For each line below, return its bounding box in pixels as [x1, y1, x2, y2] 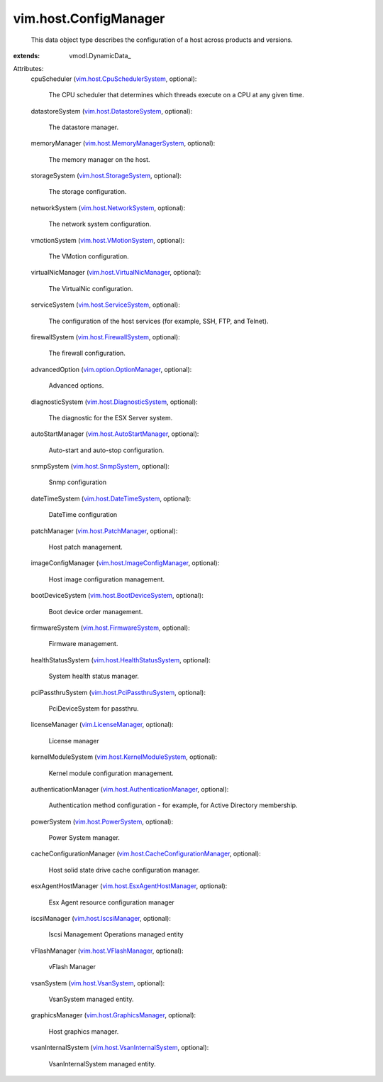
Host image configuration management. [48, 575, 165, 584]
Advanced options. [48, 381, 104, 390]
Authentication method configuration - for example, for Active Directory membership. [48, 801, 298, 809]
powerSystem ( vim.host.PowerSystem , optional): [30, 817, 174, 826]
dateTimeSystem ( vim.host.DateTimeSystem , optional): [30, 494, 191, 503]
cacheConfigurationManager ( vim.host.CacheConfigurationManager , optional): [30, 849, 262, 858]
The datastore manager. [48, 123, 119, 131]
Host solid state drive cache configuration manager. [48, 865, 200, 874]
